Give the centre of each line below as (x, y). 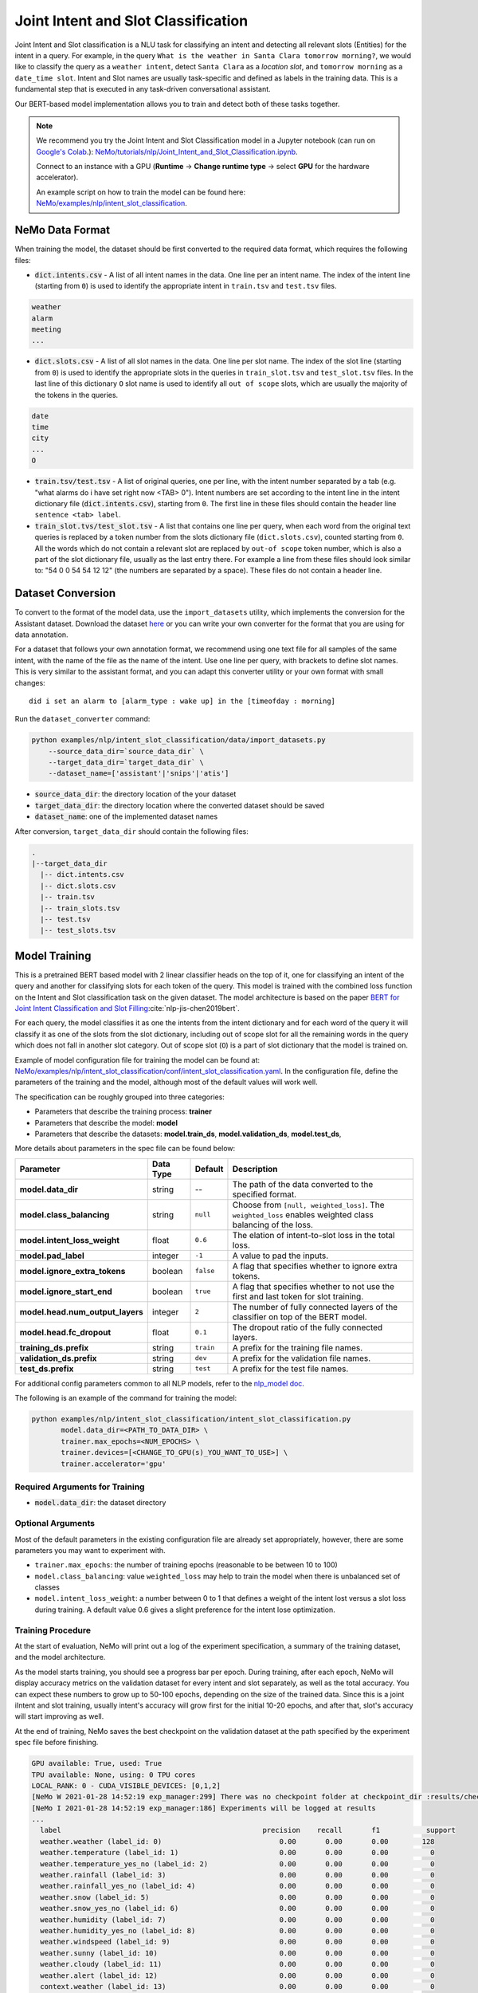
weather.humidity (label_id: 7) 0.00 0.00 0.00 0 (237, 1920)
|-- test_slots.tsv (78, 930)
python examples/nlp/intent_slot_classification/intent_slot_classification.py (191, 1419)
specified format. (264, 1194)
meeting (46, 330)
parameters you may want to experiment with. (90, 1550)
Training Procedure (53, 1630)
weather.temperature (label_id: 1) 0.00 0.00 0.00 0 (237, 1853)
